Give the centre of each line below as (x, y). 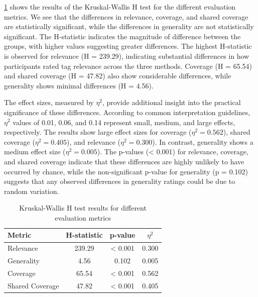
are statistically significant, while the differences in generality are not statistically (129, 26)
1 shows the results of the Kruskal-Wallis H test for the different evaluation (120, 7)
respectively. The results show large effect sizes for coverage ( (98, 132)
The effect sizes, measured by (49, 102)
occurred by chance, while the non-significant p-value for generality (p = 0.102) (126, 171)
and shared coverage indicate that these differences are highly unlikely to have (124, 161)
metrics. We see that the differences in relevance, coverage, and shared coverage (126, 16)
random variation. (32, 191)
